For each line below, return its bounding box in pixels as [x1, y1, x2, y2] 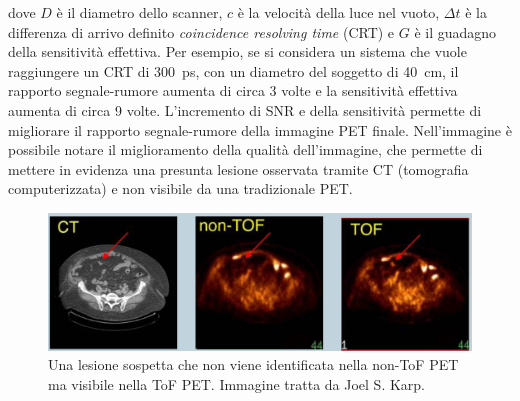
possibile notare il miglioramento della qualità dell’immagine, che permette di [8, 139, 483, 160]
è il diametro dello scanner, [56, 2, 223, 22]
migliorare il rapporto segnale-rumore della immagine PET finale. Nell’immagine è [8, 119, 512, 140]
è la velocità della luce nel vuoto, [237, 2, 440, 22]
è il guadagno [414, 21, 497, 42]
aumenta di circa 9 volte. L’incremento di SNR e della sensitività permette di [8, 99, 482, 120]
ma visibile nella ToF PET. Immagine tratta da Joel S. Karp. [48, 374, 426, 394]
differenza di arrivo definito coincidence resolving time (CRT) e [8, 21, 395, 42]
